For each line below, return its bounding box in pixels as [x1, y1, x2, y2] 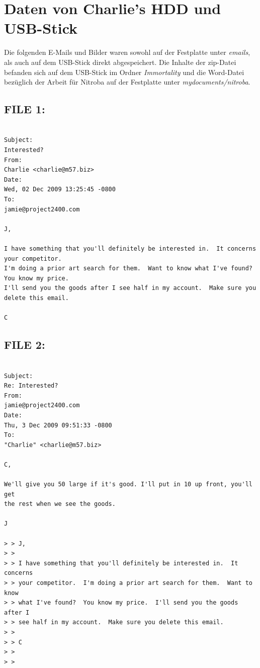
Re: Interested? [4, 382, 58, 390]
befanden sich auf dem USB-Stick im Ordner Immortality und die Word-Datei [4, 66, 244, 77]
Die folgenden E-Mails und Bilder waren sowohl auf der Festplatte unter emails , [4, 47, 250, 57]
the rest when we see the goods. [4, 500, 116, 508]
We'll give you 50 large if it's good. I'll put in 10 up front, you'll [4, 481, 252, 488]
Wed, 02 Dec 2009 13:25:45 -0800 [4, 186, 116, 193]
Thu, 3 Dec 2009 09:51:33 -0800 [4, 421, 112, 429]
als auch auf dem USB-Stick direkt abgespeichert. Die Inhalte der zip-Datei [4, 56, 236, 67]
